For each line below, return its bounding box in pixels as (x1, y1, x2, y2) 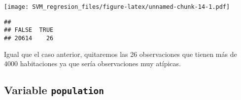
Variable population (4, 82, 104, 98)
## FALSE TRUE (4, 26, 54, 34)
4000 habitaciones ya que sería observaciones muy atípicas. (4, 58, 181, 69)
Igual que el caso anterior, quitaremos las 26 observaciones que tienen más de (4, 49, 237, 59)
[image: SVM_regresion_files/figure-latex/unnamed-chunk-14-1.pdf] (4, 3, 230, 10)
